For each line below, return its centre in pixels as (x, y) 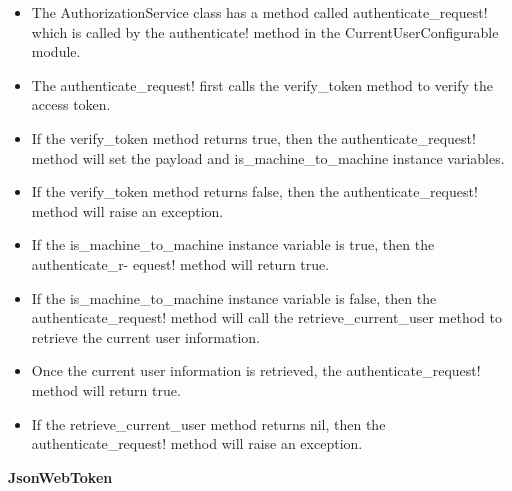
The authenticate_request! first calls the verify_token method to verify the (262, 84)
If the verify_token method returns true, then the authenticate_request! (253, 137)
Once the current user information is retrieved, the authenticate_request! (256, 370)
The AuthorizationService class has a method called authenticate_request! (259, 12)
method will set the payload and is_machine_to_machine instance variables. (268, 157)
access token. (71, 104)
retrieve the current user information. (146, 336)
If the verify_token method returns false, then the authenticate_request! (254, 191)
